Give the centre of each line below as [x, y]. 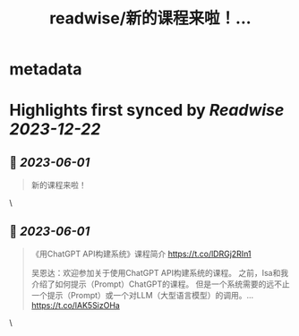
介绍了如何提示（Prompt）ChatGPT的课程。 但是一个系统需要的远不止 [160, 284]
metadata [46, 69]
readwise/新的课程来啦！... [150, 18]
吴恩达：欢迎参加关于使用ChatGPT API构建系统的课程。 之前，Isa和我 [160, 273]
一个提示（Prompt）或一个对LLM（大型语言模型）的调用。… [142, 295]
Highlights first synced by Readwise [147, 111]
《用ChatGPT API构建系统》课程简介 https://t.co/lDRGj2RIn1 [141, 254]
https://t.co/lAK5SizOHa [76, 305]
